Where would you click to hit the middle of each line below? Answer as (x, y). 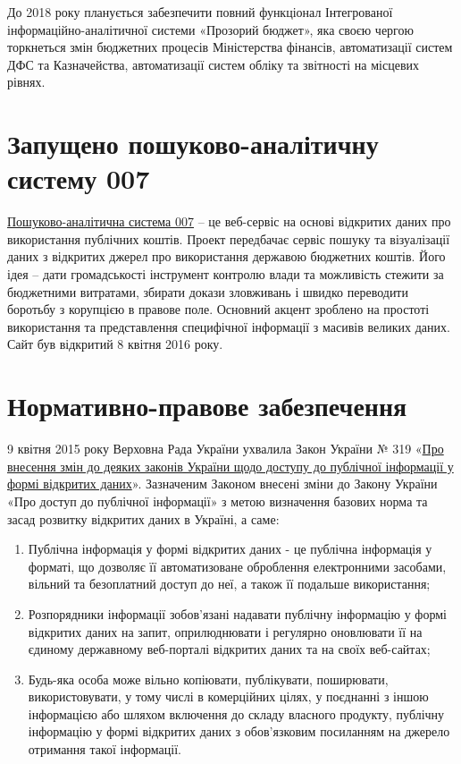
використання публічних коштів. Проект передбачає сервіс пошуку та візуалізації (229, 238)
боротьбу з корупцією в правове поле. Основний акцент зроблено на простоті (218, 309)
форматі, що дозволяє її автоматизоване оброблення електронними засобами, (237, 566)
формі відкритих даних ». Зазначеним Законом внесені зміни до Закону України (222, 484)
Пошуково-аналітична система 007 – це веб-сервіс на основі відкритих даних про (229, 221)
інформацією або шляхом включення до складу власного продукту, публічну (236, 713)
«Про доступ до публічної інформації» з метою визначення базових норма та (218, 501)
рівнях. (26, 82)
